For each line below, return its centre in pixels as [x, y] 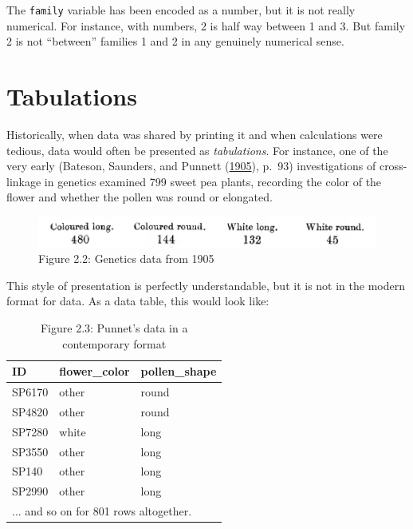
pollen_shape [179, 371]
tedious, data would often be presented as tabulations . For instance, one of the [197, 150]
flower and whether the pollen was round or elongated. [140, 197]
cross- [393, 166]
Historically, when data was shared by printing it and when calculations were [195, 134]
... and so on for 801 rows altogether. [102, 511]
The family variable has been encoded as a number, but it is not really [181, 10]
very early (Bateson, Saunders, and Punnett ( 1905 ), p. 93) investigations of [191, 166]
